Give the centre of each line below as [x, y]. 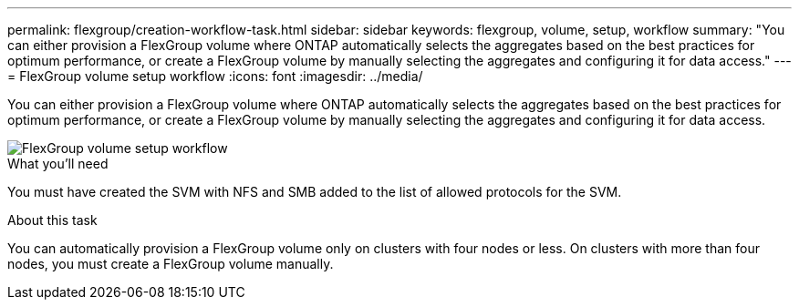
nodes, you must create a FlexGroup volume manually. [171, 264]
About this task [52, 220]
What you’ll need [58, 164]
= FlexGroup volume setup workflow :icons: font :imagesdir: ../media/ [215, 76]
